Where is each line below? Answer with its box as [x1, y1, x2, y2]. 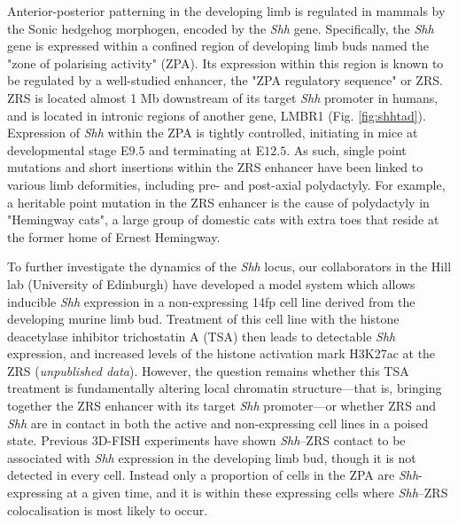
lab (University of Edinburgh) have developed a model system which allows [7, 274, 415, 293]
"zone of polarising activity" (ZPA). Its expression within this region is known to [7, 53, 444, 72]
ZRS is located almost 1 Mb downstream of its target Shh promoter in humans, [7, 88, 439, 106]
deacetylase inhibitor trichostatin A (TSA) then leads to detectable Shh [7, 326, 396, 345]
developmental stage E [7, 140, 129, 159]
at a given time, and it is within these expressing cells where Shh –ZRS [66, 483, 448, 502]
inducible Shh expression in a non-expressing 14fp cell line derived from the [7, 292, 415, 310]
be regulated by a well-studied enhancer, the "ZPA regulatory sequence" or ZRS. [7, 71, 443, 90]
